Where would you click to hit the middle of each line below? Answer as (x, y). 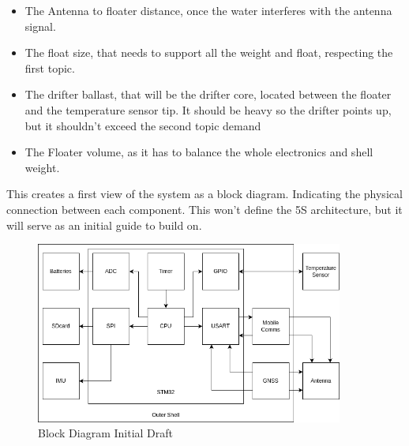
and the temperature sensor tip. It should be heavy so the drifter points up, (208, 109)
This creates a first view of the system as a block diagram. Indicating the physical (204, 194)
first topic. (50, 67)
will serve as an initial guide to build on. (104, 225)
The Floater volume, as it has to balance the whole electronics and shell (199, 152)
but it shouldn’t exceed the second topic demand (143, 125)
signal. (40, 26)
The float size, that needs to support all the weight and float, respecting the (209, 52)
